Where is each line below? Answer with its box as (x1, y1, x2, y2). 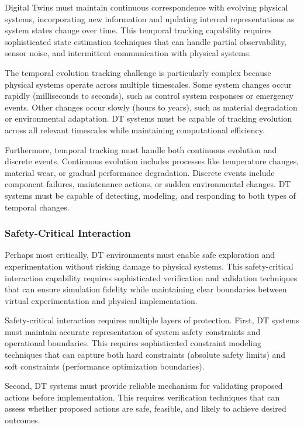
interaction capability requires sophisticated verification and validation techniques (5, 271, 298, 284)
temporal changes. (5, 201, 70, 213)
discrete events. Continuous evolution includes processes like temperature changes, (5, 155, 299, 167)
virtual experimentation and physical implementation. (5, 294, 198, 306)
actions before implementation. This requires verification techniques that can (5, 391, 280, 403)
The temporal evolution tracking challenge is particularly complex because (5, 66, 271, 78)
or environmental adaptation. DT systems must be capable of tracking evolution (5, 112, 292, 125)
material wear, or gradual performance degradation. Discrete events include (5, 166, 275, 178)
